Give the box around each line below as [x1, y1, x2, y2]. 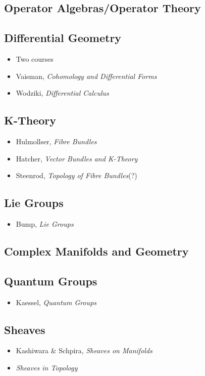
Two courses [16, 53, 54, 64]
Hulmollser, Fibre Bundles [16, 136, 97, 146]
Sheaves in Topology [16, 362, 78, 372]
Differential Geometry [4, 30, 122, 46]
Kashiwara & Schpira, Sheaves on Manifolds [16, 345, 152, 356]
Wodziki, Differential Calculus [16, 88, 109, 98]
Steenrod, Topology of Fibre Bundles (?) [16, 170, 137, 181]
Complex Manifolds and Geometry [4, 243, 189, 259]
